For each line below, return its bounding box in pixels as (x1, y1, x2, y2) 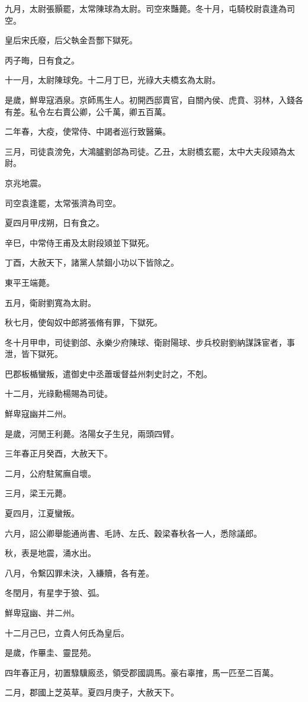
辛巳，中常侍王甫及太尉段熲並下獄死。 (5, 236, 154, 248)
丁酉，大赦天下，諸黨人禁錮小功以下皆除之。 (5, 256, 179, 269)
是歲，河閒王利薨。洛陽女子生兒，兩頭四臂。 (5, 427, 179, 439)
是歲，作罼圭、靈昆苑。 (5, 646, 96, 659)
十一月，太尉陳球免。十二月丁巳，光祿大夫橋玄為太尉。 (5, 74, 220, 86)
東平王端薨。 (5, 276, 54, 288)
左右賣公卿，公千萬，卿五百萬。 (46, 105, 171, 117)
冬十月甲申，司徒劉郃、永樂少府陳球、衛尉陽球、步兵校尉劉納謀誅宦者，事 (5, 336, 295, 348)
